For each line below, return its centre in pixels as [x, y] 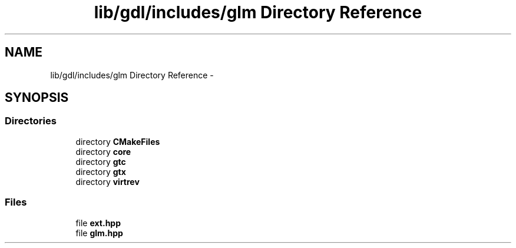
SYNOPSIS [37, 98]
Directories [31, 121]
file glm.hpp [99, 233]
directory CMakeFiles [118, 141]
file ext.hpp [98, 223]
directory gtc [101, 161]
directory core [103, 151]
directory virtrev [107, 181]
